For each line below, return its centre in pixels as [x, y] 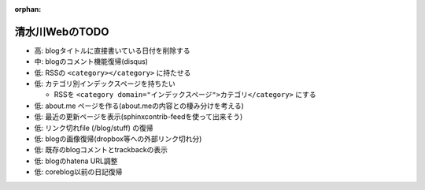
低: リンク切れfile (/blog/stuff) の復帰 [94, 128]
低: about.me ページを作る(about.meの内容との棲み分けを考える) [139, 106]
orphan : [28, 9]
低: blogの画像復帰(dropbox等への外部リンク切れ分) [118, 139]
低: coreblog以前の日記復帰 [78, 172]
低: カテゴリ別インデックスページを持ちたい [105, 84]
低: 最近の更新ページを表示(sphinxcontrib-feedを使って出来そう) [139, 117]
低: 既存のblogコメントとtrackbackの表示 [101, 150]
